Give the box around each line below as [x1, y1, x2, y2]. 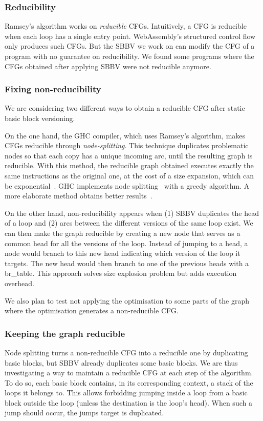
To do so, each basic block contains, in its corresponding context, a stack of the [5, 377, 253, 388]
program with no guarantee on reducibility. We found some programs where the [5, 51, 254, 61]
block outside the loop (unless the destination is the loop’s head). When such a [5, 397, 252, 408]
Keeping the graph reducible [5, 327, 125, 339]
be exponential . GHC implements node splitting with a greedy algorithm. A [5, 180, 250, 191]
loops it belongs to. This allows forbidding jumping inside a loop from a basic [5, 387, 248, 398]
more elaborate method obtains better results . [5, 190, 152, 201]
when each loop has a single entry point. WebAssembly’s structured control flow [5, 30, 256, 41]
